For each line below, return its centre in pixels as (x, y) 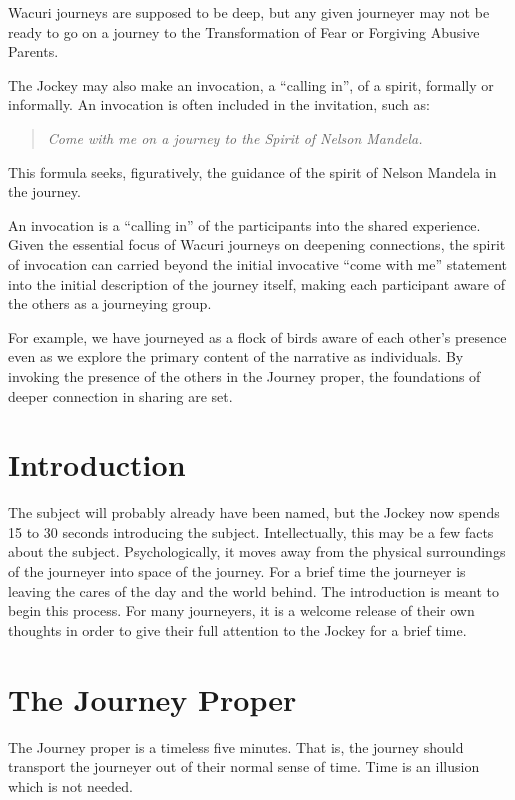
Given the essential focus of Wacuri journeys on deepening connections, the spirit (257, 244)
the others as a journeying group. (110, 303)
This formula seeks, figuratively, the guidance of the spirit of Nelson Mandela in (252, 171)
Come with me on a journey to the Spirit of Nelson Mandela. (235, 137)
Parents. (33, 51)
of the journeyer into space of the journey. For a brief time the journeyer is (237, 571)
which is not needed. (70, 785)
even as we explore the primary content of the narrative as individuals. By (236, 356)
